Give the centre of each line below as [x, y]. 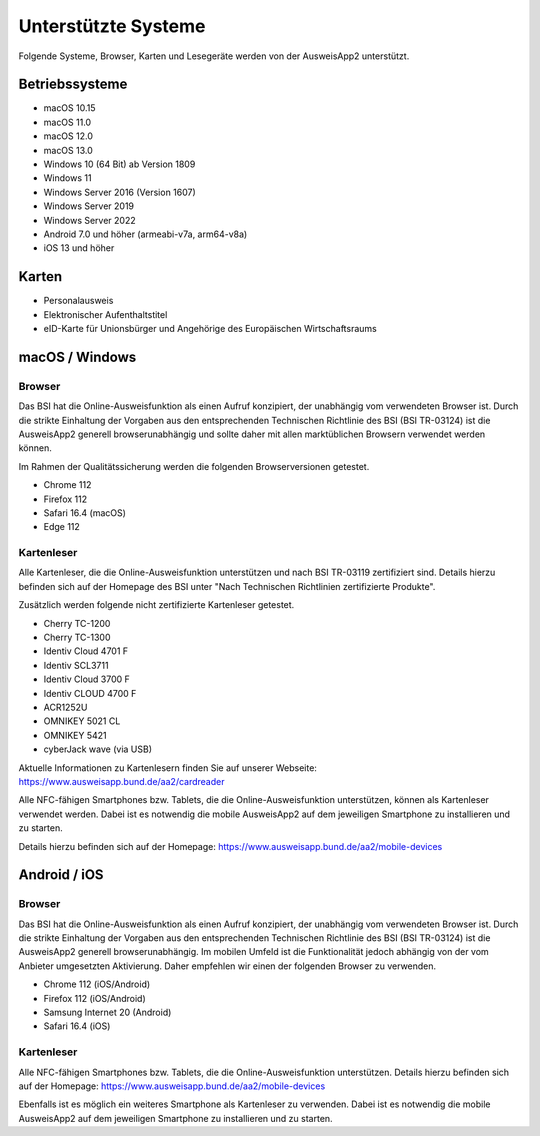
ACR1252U [65, 707]
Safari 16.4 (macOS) [85, 512]
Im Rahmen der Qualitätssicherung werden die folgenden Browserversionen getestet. [194, 466]
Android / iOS [61, 875]
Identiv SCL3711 [76, 665]
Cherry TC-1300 [77, 637]
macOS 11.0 [67, 122]
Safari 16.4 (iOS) [77, 1026]
